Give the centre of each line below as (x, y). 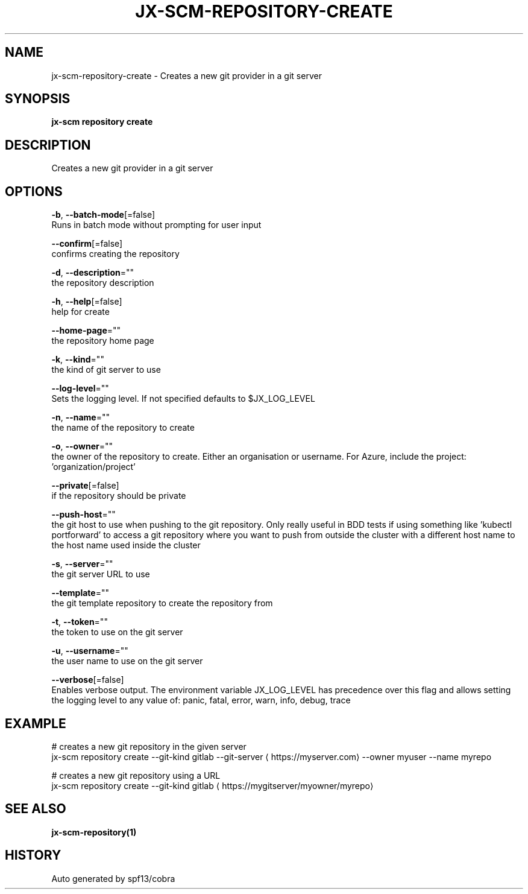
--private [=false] (85, 486)
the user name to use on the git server (127, 661)
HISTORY (33, 855)
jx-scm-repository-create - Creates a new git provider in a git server (187, 75)
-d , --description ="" (93, 273)
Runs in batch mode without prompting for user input (156, 225)
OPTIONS (34, 191)
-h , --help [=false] (87, 302)
